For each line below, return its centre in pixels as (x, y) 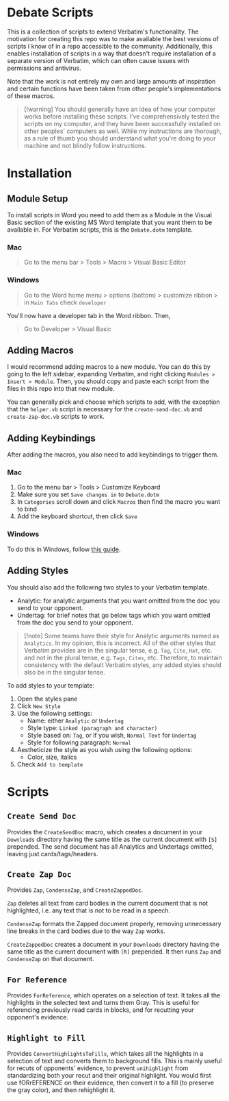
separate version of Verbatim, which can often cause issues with (98, 60)
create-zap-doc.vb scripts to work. (56, 417)
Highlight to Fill (46, 1038)
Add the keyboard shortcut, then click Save (77, 516)
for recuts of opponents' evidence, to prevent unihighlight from (98, 1068)
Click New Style (39, 706)
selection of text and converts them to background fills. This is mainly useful (114, 1061)
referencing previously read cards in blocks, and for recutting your (100, 1010)
